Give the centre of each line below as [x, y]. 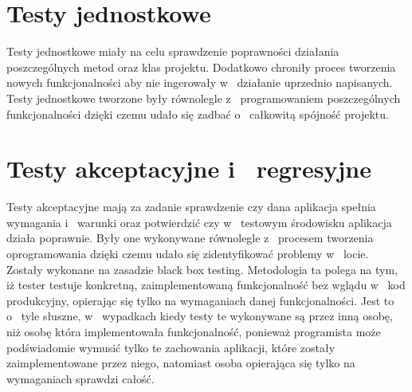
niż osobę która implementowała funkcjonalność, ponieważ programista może [194, 331]
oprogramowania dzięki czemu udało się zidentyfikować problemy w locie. [188, 253]
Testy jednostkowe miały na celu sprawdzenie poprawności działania [173, 51]
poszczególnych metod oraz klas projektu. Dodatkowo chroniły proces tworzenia [201, 67]
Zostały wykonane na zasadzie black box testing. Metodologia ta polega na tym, [202, 269]
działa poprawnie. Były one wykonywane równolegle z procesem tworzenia [190, 238]
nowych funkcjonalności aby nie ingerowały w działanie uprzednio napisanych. [200, 82]
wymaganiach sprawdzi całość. [80, 378]
